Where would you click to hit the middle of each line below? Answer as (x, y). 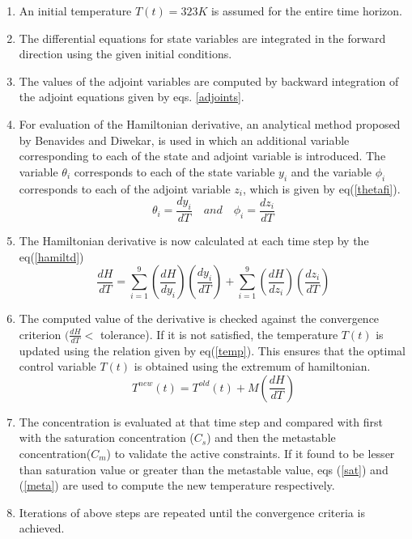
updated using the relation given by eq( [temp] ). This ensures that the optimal (212, 350)
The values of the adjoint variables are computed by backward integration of (209, 81)
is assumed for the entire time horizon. (306, 11)
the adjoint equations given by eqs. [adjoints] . (132, 97)
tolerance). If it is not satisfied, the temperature (219, 334)
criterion (40, 334)
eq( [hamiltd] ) (51, 256)
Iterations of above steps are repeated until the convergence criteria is (192, 512)
